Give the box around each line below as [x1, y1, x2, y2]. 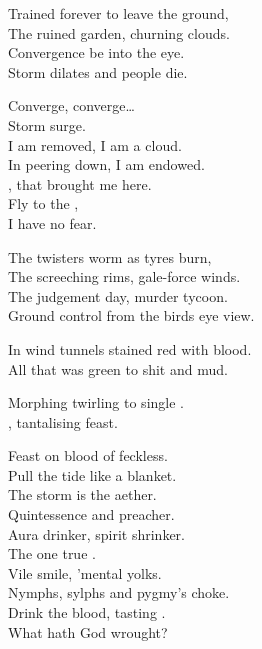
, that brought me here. [8, 173, 152, 194]
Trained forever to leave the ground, [8, 3, 229, 23]
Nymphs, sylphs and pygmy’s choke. [8, 582, 230, 603]
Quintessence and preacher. [8, 504, 175, 525]
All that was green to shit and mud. [8, 358, 228, 379]
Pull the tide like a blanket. [8, 464, 177, 485]
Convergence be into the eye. [8, 42, 185, 63]
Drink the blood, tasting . [8, 602, 166, 623]
